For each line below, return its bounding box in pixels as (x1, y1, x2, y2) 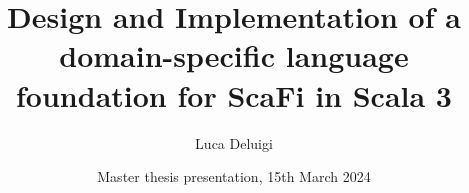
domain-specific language (59, 35, 409, 76)
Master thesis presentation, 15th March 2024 (97, 166, 371, 187)
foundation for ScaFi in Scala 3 (16, 74, 452, 115)
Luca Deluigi (195, 132, 273, 153)
